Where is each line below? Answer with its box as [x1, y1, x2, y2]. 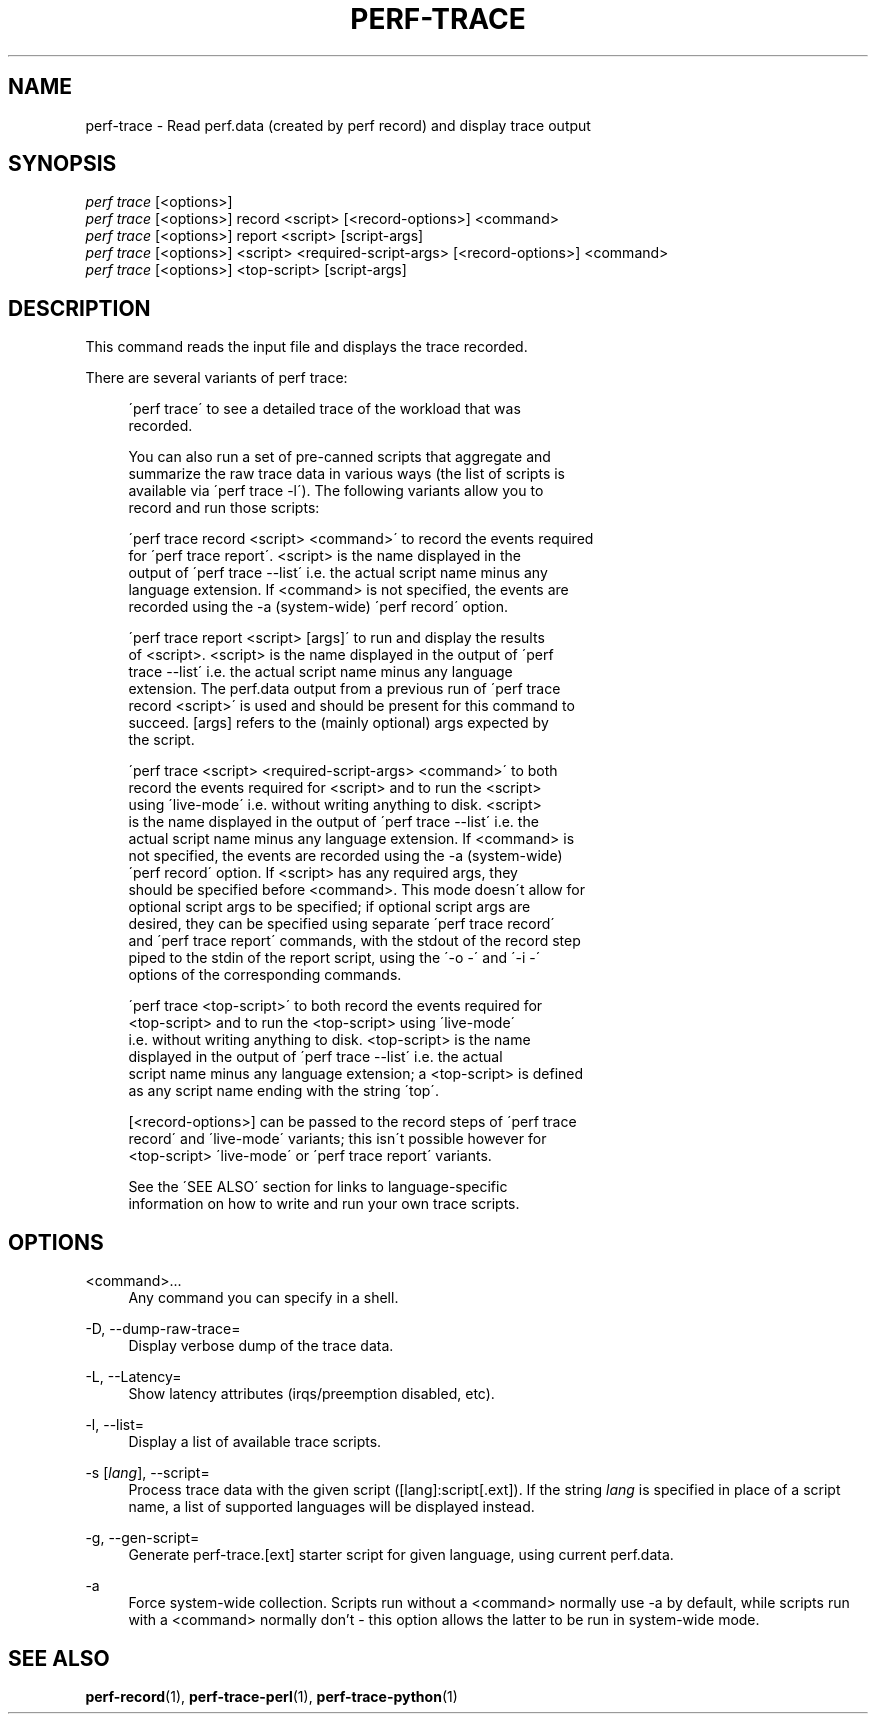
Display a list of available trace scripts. [128, 1433, 382, 1451]
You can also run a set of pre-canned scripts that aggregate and [128, 448, 551, 466]
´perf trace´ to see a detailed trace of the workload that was [128, 400, 521, 418]
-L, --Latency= [85, 1368, 182, 1386]
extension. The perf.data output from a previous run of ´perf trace [128, 680, 561, 698]
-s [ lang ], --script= [85, 1464, 210, 1482]
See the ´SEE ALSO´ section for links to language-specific [128, 1178, 508, 1196]
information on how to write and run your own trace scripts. [128, 1195, 520, 1213]
